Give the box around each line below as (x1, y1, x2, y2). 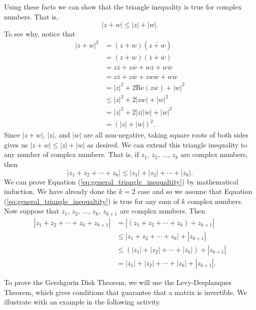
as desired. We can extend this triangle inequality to (87, 139, 247, 149)
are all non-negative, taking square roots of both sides (83, 129, 248, 140)
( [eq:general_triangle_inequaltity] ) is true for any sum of (4, 195, 179, 206)
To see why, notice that (4, 28, 75, 39)
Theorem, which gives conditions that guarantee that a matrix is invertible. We (4, 286, 247, 297)
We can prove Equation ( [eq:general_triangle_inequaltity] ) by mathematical (4, 176, 238, 186)
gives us (4, 139, 28, 149)
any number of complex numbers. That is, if (4, 149, 139, 159)
